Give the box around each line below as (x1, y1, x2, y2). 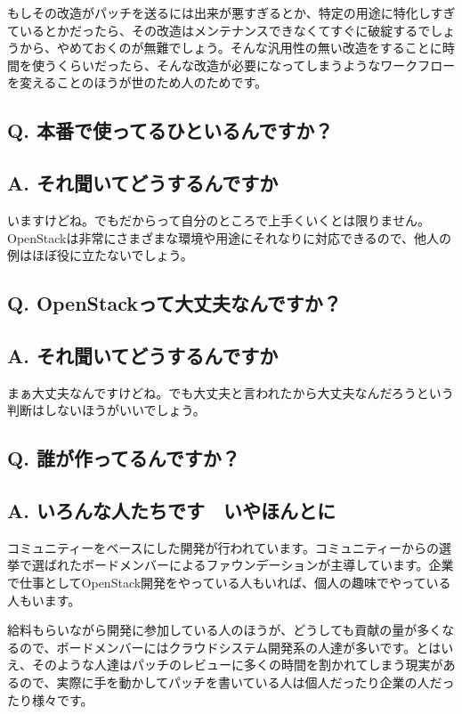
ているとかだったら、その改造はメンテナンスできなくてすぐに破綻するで (7, 20, 431, 39)
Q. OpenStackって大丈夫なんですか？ (7, 289, 342, 317)
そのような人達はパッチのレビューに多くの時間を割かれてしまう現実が (31, 655, 443, 674)
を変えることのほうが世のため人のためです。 (7, 73, 268, 92)
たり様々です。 (7, 690, 93, 709)
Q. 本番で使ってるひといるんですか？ (7, 117, 334, 144)
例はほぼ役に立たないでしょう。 (7, 246, 193, 264)
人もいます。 (7, 590, 81, 609)
